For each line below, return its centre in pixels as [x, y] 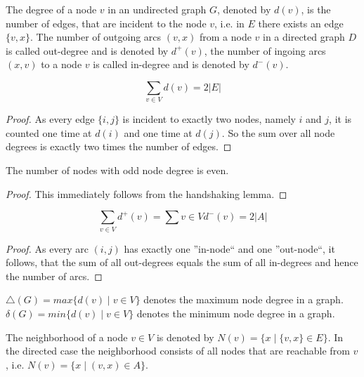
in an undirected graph [157, 9]
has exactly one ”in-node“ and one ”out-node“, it [229, 248]
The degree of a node [51, 9]
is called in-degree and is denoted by [171, 64]
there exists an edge [301, 23]
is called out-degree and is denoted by [87, 50]
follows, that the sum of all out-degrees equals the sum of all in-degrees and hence [182, 262]
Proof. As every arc [47, 248]
